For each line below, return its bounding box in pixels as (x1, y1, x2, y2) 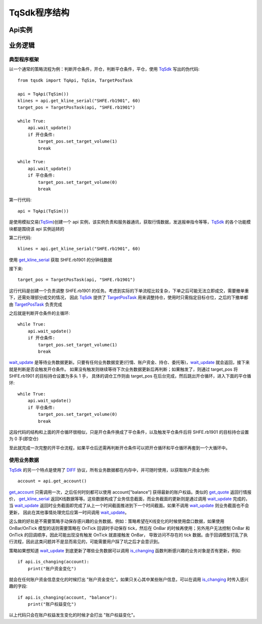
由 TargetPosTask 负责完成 (9, 301, 63, 307)
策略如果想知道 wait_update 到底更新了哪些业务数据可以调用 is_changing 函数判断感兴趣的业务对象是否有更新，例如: (9, 547, 242, 553)
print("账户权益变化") (27, 602, 77, 607)
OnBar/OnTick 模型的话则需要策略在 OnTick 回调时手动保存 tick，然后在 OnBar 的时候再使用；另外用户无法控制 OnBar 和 (9, 525, 250, 531)
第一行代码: (9, 197, 32, 203)
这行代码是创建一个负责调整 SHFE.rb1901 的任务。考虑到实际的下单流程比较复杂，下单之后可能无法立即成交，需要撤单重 (9, 288, 249, 294)
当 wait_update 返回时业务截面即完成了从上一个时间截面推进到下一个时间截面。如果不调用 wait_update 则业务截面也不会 (9, 503, 249, 509)
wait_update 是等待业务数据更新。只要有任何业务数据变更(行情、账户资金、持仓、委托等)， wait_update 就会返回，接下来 (9, 360, 250, 365)
